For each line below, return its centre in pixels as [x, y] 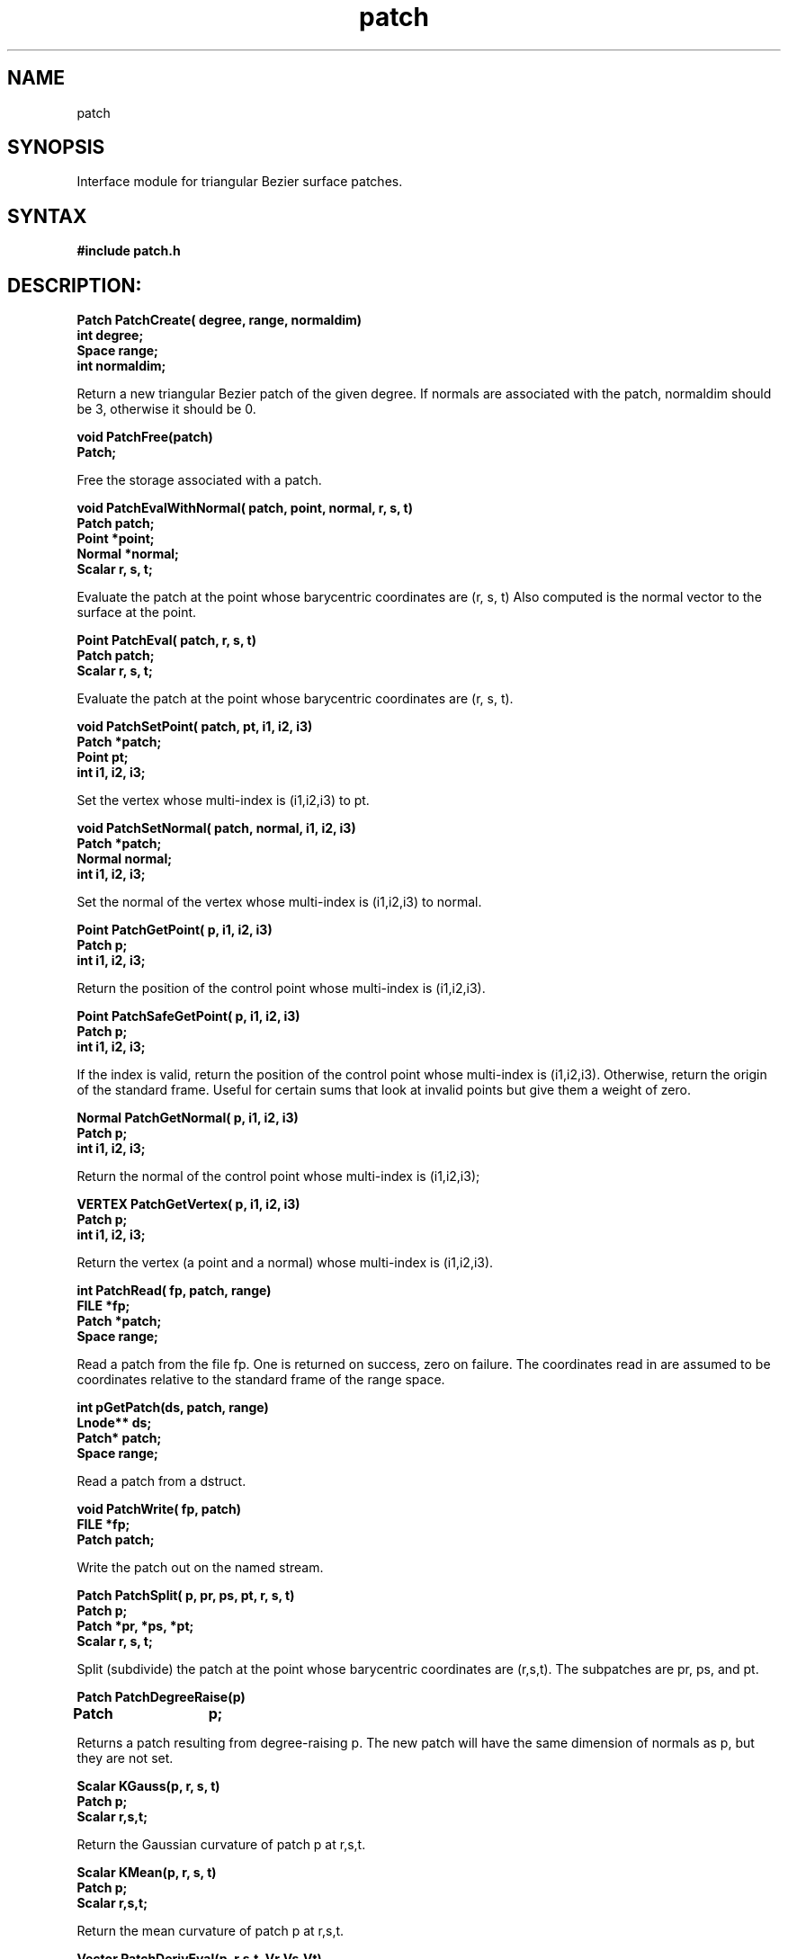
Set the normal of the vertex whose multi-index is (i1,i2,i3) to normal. [279, 902]
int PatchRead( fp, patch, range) [174, 1291]
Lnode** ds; [114, 1423]
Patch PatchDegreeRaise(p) [161, 1697]
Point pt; [103, 757]
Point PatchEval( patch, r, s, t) [166, 640]
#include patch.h [129, 251]
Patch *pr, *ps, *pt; [135, 1626]
